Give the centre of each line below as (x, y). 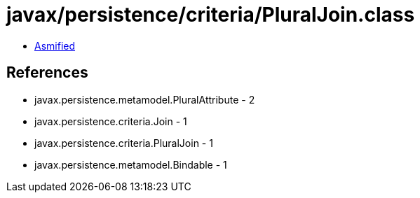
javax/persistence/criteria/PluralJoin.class (211, 15)
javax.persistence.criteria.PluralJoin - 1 (124, 143)
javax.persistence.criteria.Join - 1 (111, 121)
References (47, 73)
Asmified (55, 45)
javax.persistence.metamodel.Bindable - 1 (131, 164)
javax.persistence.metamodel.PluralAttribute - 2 (145, 99)
